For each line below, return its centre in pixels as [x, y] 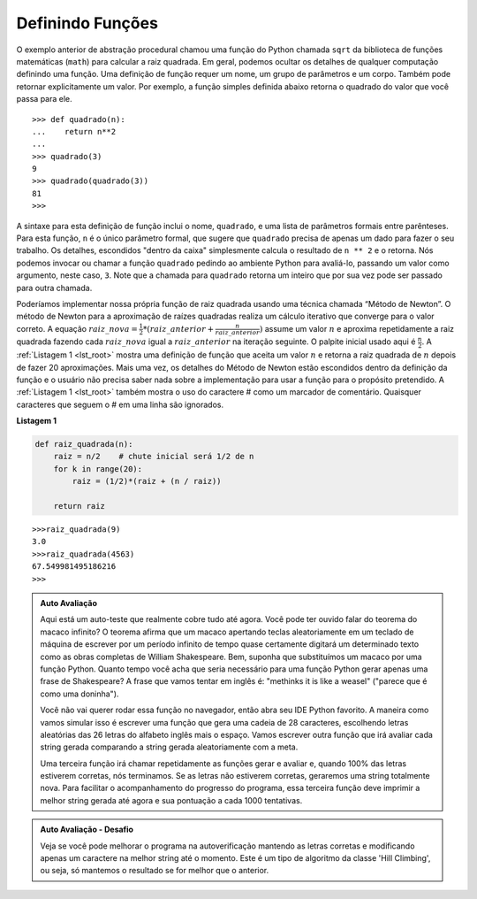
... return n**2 [74, 131]
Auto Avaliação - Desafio [87, 830]
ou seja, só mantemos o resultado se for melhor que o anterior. [155, 871]
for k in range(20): [98, 469]
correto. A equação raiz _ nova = [77, 328]
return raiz [79, 506]
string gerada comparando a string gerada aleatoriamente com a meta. [169, 747]
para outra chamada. [54, 288]
